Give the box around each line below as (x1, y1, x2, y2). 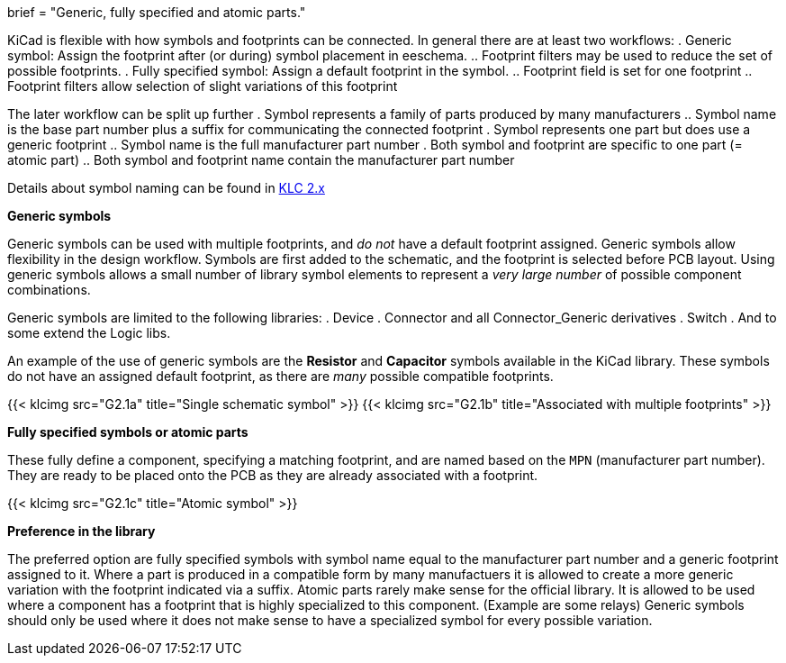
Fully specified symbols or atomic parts (7, 424, 248, 440)
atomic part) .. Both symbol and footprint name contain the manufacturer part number (7, 152, 515, 168)
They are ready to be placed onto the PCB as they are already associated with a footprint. (7, 468, 538, 483)
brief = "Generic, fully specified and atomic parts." (7, 5, 306, 20)
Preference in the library (7, 523, 156, 539)
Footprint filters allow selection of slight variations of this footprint (7, 78, 398, 94)
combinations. (7, 282, 91, 297)
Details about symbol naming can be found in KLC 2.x (7, 180, 325, 195)
